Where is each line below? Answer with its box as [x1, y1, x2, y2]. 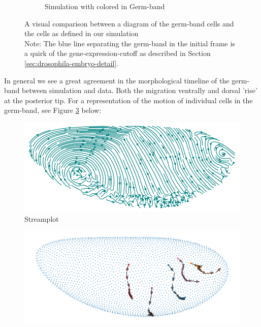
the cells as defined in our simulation [24, 28, 139, 39]
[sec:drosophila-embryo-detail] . [24, 57, 118, 68]
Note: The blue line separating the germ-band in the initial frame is [24, 38, 235, 48]
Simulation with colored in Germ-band [45, 1, 165, 11]
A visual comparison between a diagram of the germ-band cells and [24, 18, 234, 28]
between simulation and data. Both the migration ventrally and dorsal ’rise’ [22, 85, 257, 96]
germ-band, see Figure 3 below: [4, 105, 102, 115]
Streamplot [24, 213, 59, 224]
